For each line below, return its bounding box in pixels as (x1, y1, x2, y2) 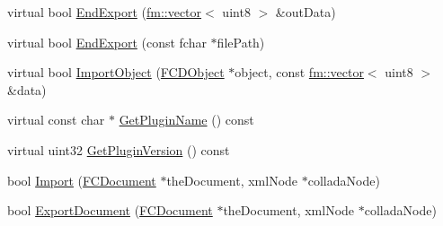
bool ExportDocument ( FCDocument (7, 201, 213, 220)
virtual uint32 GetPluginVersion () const (7, 140, 230, 159)
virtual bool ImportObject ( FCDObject (7, 63, 225, 82)
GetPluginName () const (119, 110, 254, 129)
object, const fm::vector (235, 63, 364, 82)
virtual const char (7, 110, 105, 129)
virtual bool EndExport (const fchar (7, 32, 207, 51)
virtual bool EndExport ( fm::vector (7, 3, 202, 21)
